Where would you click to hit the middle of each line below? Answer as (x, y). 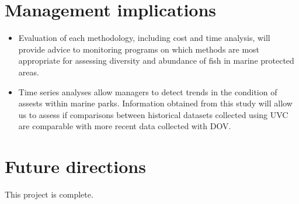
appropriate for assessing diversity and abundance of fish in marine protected (156, 60)
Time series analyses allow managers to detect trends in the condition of (148, 91)
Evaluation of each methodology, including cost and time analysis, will (144, 38)
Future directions (75, 166)
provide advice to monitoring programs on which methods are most (139, 49)
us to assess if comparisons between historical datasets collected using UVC (153, 114)
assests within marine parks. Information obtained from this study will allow (155, 103)
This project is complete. (49, 194)
